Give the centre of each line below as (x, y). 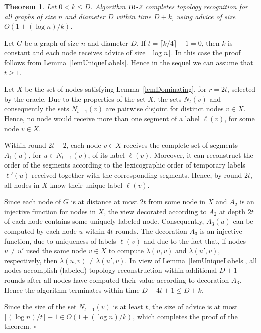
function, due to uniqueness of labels (60, 240)
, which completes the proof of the (185, 316)
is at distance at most (104, 201)
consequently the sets (37, 109)
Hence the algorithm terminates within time (72, 290)
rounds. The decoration (151, 230)
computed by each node (40, 230)
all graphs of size (30, 16)
